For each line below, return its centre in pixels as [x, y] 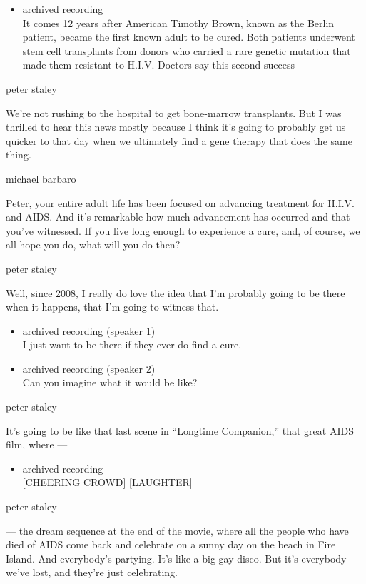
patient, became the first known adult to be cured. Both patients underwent [189, 37]
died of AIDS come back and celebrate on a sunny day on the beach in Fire [171, 544]
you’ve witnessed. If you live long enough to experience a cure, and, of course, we [183, 230]
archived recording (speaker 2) [89, 368]
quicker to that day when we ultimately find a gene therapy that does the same [179, 140]
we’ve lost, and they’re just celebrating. [92, 572]
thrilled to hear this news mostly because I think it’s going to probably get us [176, 127]
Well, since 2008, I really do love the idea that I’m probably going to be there [176, 292]
